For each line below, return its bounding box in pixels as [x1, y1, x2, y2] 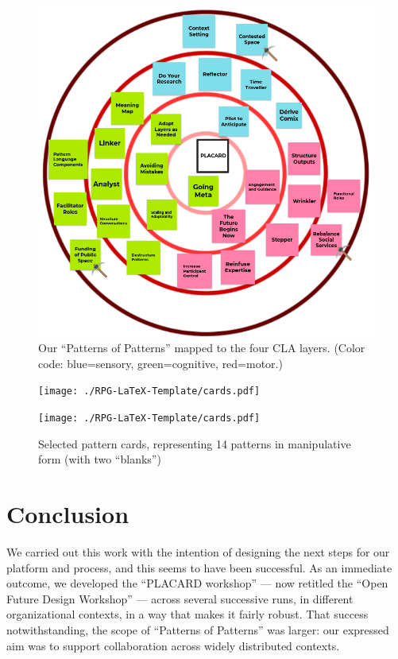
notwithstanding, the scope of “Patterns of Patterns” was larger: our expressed [6, 622, 389, 638]
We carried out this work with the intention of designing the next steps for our [6, 544, 390, 560]
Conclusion [6, 498, 129, 530]
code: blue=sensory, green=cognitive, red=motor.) [38, 355, 283, 371]
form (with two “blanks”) [38, 451, 161, 467]
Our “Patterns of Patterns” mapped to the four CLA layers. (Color [38, 339, 365, 356]
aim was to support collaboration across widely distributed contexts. [6, 637, 340, 653]
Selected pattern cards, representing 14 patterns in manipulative [38, 435, 351, 452]
